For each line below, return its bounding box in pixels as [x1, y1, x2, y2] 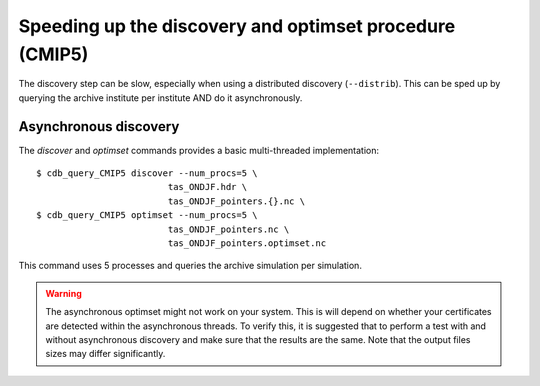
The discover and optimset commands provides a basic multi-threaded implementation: [18, 144, 380, 156]
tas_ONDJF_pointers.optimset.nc [167, 237, 327, 249]
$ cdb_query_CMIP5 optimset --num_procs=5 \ [36, 210, 259, 221]
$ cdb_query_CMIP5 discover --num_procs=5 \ [36, 168, 259, 179]
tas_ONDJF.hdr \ [167, 181, 248, 193]
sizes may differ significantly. [45, 348, 166, 360]
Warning [45, 287, 82, 299]
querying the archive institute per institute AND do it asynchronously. [18, 91, 303, 104]
